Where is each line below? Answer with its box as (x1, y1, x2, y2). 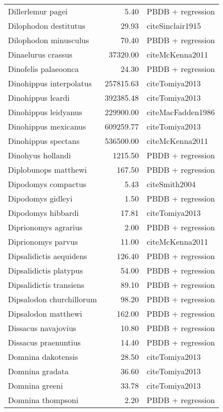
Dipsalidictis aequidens (8, 250, 87, 262)
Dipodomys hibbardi (8, 207, 79, 218)
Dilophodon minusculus (8, 34, 89, 46)
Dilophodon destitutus (8, 20, 86, 31)
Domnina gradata (8, 365, 69, 377)
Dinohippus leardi (8, 92, 70, 103)
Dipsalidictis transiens (8, 279, 84, 290)
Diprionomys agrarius (8, 221, 83, 233)
